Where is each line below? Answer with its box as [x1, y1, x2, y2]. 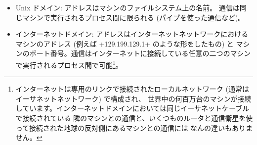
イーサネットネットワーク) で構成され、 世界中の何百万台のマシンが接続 [15, 93, 252, 103]
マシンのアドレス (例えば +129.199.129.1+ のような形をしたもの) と [15, 38, 234, 48]
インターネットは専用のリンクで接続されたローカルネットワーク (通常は [15, 84, 249, 94]
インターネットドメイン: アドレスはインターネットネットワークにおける [15, 29, 249, 39]
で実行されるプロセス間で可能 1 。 [15, 58, 123, 70]
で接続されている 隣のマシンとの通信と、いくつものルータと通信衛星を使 [15, 113, 253, 123]
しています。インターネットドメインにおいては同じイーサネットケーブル [15, 103, 250, 113]
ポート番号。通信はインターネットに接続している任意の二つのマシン [29, 48, 251, 58]
